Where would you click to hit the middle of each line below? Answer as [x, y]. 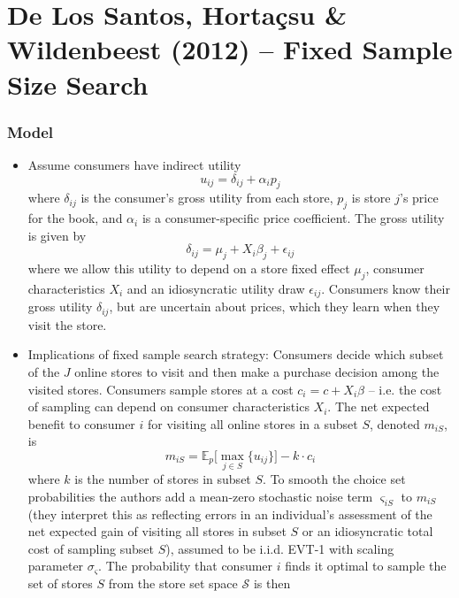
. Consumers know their [386, 288]
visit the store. [67, 324]
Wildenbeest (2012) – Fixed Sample [230, 49]
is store [371, 198]
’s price [419, 198]
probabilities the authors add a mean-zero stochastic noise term [200, 496]
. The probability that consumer [186, 566]
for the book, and [75, 218]
